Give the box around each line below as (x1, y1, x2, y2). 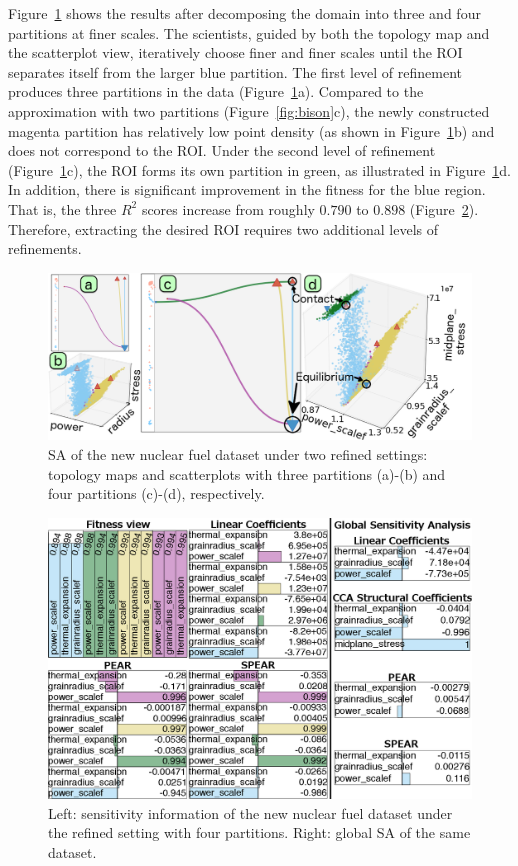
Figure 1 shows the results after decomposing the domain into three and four (8, 3, 481, 23)
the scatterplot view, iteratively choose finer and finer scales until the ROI (8, 42, 463, 63)
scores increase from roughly (141, 198, 315, 219)
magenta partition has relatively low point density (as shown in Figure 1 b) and (8, 120, 495, 141)
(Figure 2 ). (409, 198, 479, 219)
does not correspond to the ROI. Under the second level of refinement (8, 140, 436, 161)
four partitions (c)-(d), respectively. (48, 483, 265, 504)
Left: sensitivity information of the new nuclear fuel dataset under (48, 802, 453, 823)
